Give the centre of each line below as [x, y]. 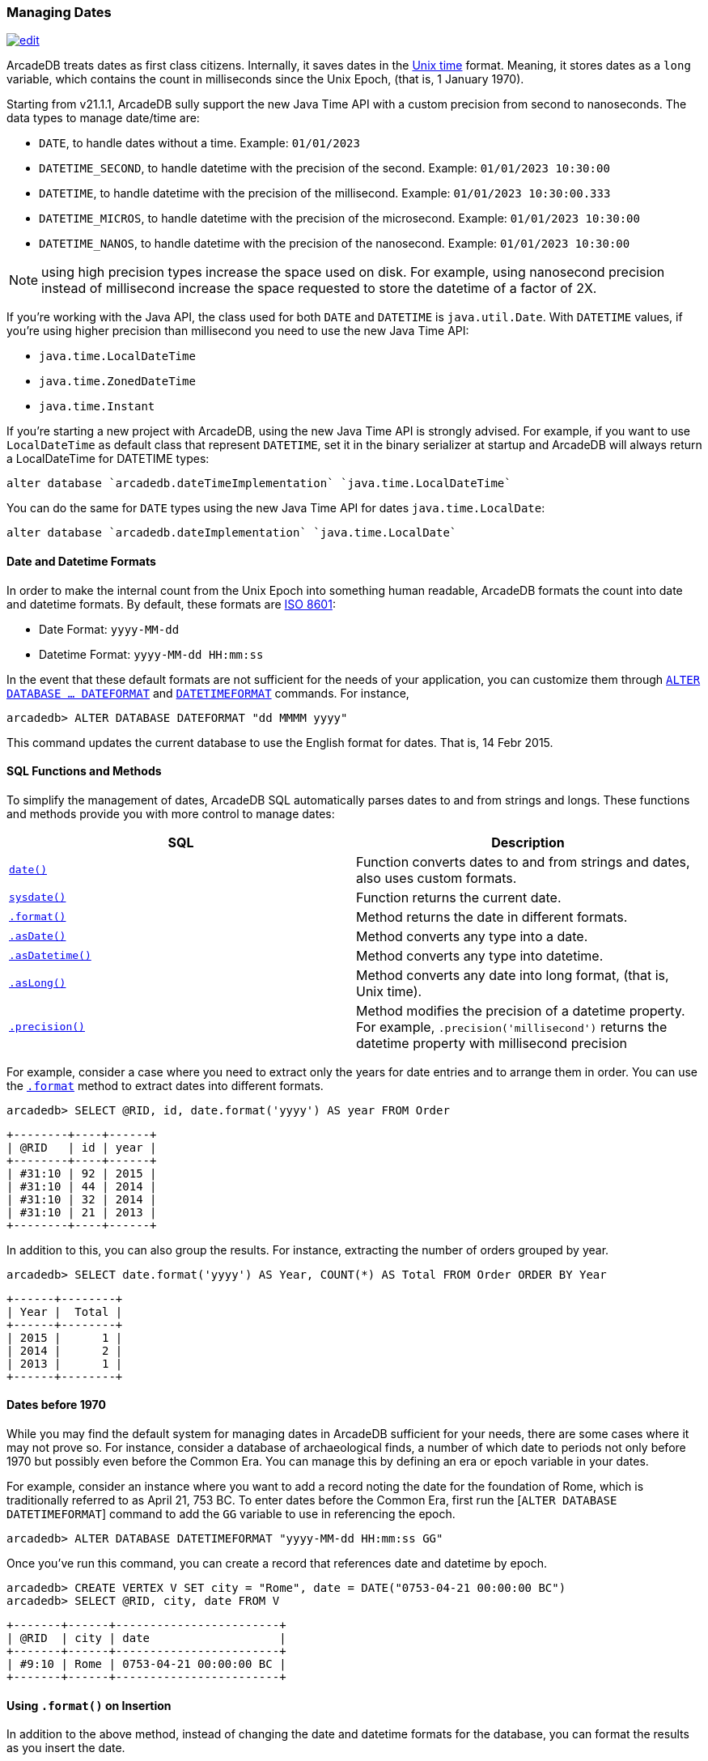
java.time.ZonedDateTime [117, 382]
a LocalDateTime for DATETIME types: [108, 459]
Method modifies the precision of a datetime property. [521, 1010]
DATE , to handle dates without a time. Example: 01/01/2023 [199, 143]
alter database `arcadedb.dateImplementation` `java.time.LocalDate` [232, 533]
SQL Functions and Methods [84, 771]
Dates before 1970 [56, 1405]
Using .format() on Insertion [89, 1705]
